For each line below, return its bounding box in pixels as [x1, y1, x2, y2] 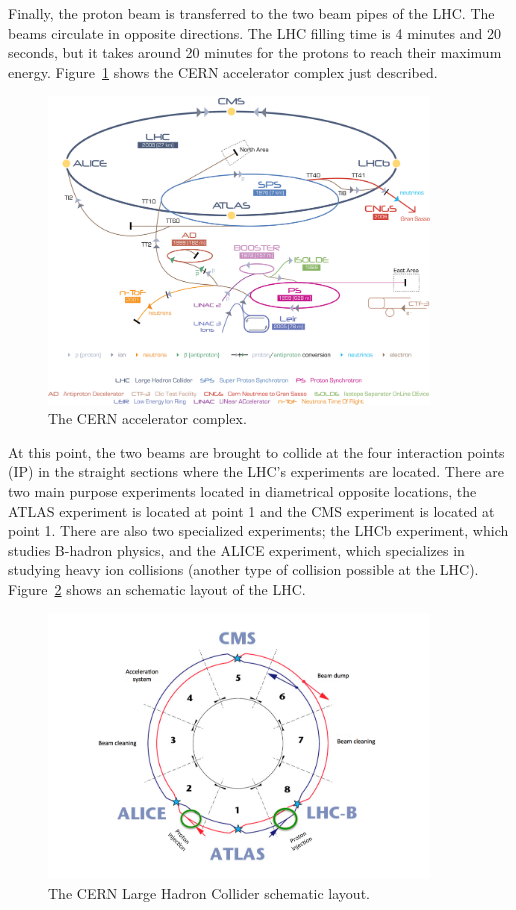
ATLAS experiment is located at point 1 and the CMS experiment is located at [8, 500, 495, 521]
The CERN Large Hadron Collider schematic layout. [48, 882, 370, 903]
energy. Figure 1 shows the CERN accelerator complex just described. [8, 61, 438, 82]
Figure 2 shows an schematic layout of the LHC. [8, 578, 306, 599]
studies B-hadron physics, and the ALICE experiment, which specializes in [8, 539, 465, 560]
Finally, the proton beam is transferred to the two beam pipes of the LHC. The [8, 3, 495, 23]
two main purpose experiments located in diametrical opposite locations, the [8, 480, 477, 501]
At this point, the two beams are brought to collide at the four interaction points [8, 441, 505, 462]
